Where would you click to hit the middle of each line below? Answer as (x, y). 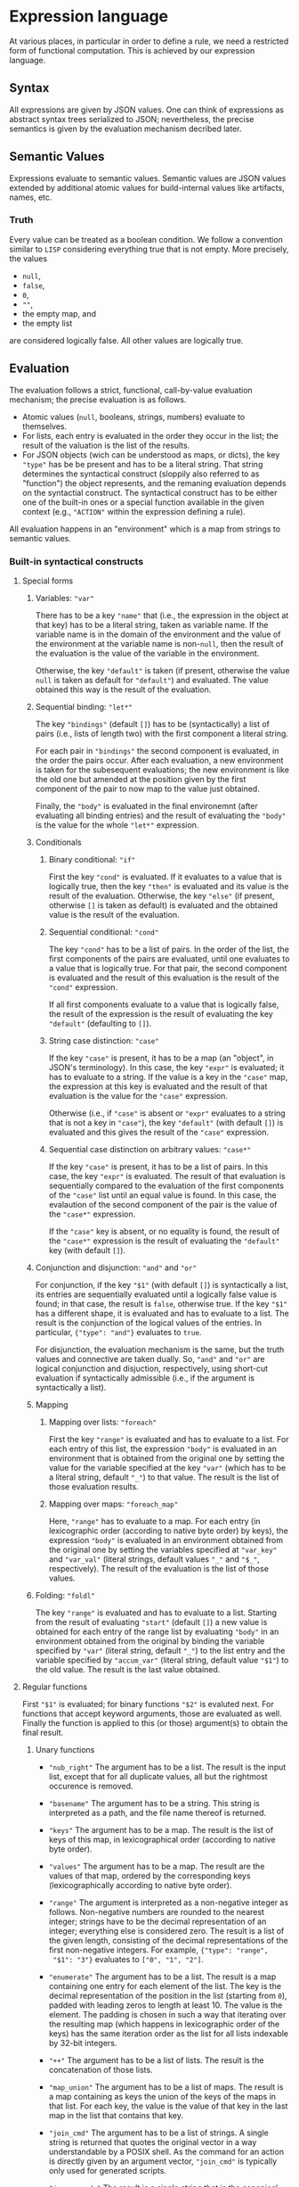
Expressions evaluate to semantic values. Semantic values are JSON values (148, 178)
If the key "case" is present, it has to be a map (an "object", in (161, 1058)
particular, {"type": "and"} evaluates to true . (118, 1332)
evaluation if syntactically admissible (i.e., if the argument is (145, 1378)
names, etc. (31, 197)
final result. (43, 1732)
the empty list (47, 323)
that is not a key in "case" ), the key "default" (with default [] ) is (166, 1122)
